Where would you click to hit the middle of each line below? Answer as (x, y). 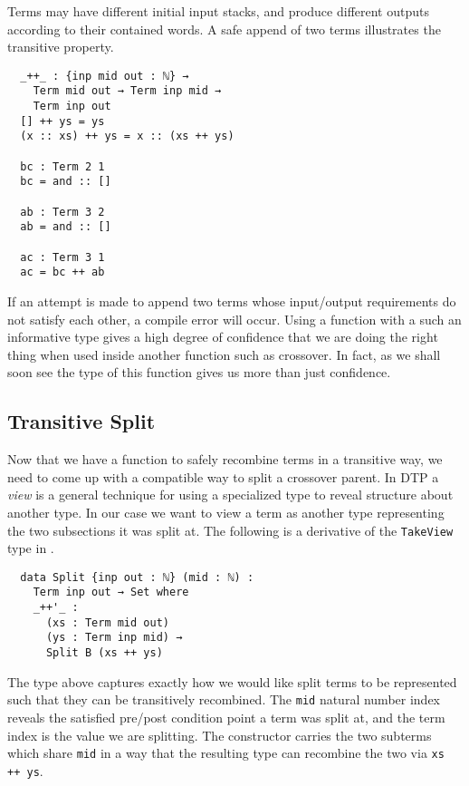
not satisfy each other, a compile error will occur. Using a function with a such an (234, 319)
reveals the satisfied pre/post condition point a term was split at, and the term (226, 717)
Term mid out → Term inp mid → (127, 91)
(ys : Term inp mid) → (114, 638)
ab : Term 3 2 (62, 212)
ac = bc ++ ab (62, 272)
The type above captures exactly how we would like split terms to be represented (232, 681)
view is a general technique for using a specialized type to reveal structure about (230, 495)
